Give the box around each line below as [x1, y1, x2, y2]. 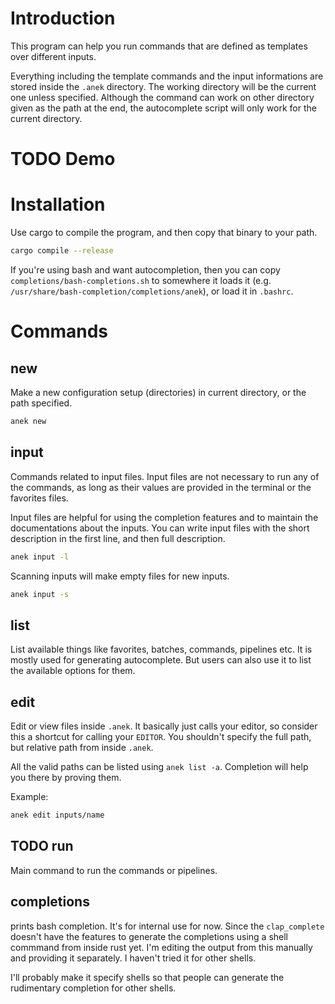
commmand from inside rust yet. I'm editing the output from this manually [10, 941, 313, 953]
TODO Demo [10, 148, 116, 171]
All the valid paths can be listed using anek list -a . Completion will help [10, 761, 309, 772]
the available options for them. [10, 665, 136, 677]
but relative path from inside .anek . [10, 742, 154, 753]
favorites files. [10, 492, 69, 504]
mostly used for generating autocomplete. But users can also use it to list [10, 654, 312, 666]
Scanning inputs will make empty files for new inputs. [10, 570, 230, 582]
